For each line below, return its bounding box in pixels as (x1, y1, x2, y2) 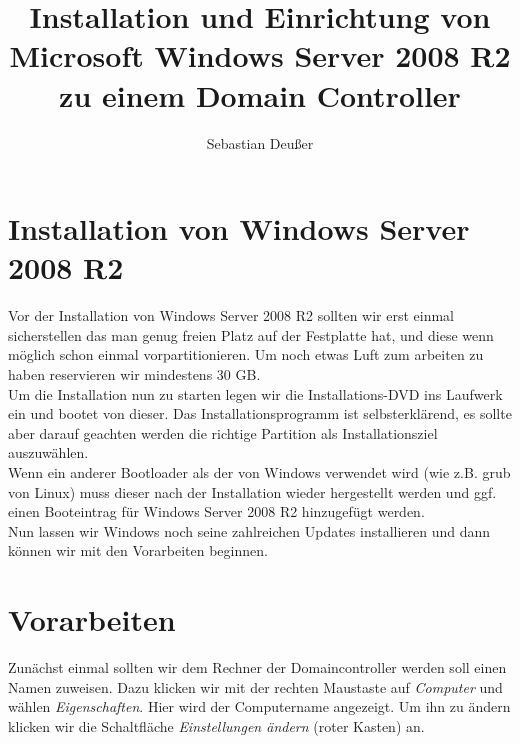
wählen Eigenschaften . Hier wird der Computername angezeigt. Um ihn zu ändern (8, 696, 511, 717)
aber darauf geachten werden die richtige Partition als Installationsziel (8, 422, 438, 443)
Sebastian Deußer (206, 132, 314, 153)
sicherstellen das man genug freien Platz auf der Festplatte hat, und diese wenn (8, 324, 494, 345)
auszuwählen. (8, 442, 89, 463)
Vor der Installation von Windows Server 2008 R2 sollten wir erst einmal (8, 305, 455, 326)
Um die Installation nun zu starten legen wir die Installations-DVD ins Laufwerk (8, 383, 503, 404)
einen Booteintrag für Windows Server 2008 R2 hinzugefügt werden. (8, 501, 425, 522)
